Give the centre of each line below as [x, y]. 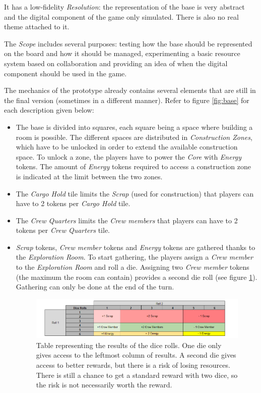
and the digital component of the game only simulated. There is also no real [121, 16]
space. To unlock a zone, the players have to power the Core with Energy [129, 156]
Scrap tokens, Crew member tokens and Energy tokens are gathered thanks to [136, 247]
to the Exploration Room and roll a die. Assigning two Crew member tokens [133, 267]
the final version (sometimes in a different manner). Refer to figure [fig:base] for [127, 100]
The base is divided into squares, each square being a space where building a [134, 127]
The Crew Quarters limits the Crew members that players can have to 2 [127, 220]
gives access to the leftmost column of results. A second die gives [136, 355]
